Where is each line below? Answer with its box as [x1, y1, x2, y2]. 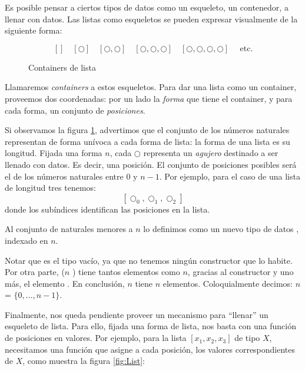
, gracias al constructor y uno [187, 266, 294, 278]
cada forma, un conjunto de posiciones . [5, 104, 145, 116]
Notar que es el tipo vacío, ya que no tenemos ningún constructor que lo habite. [5, 254, 293, 266]
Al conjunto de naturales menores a [5, 223, 133, 235]
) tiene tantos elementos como [72, 266, 180, 278]
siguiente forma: [5, 24, 62, 37]
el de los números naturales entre [5, 170, 124, 182]
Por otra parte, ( [5, 266, 65, 278]
